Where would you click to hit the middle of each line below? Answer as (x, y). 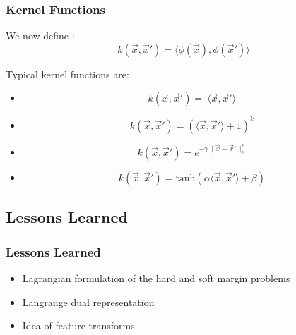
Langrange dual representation (88, 301)
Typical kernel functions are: (67, 74)
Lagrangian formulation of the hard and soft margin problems (156, 278)
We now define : (40, 36)
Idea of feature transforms (78, 325)
